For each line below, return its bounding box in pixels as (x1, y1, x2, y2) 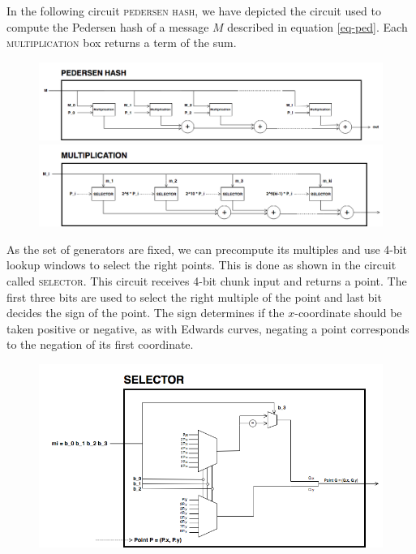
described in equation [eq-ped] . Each (227, 18, 408, 35)
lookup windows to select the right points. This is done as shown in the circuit (6, 256, 397, 273)
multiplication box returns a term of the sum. (6, 34, 237, 51)
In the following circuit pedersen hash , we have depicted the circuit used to (6, 2, 381, 19)
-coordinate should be (294, 304, 402, 321)
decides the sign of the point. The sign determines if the (6, 304, 285, 321)
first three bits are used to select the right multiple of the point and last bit (6, 288, 382, 305)
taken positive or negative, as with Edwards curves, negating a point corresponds (6, 320, 410, 337)
